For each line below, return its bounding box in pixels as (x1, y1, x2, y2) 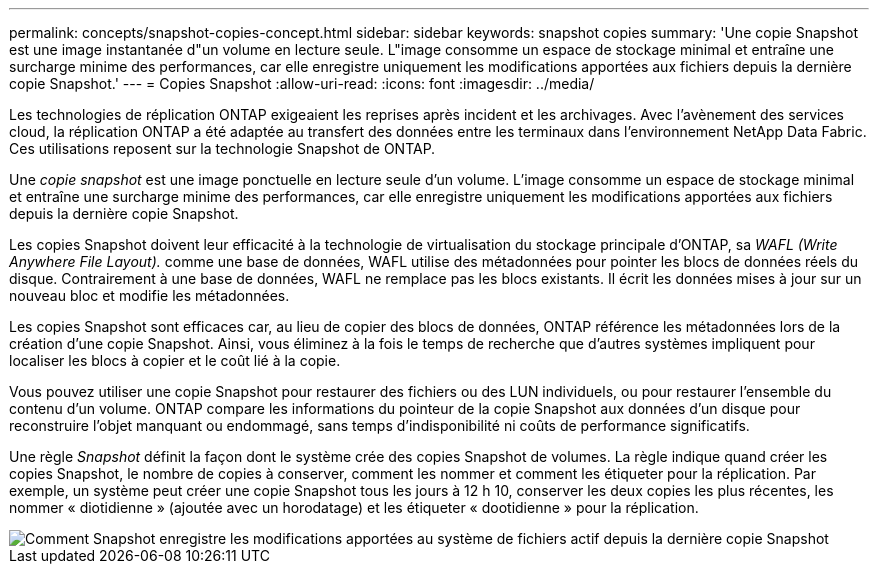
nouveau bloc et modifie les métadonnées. (9, 287, 290, 304)
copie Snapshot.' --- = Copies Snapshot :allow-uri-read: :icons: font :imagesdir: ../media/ (9, 75, 595, 92)
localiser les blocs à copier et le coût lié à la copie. (9, 352, 341, 369)
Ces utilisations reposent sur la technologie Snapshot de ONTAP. (9, 140, 436, 157)
